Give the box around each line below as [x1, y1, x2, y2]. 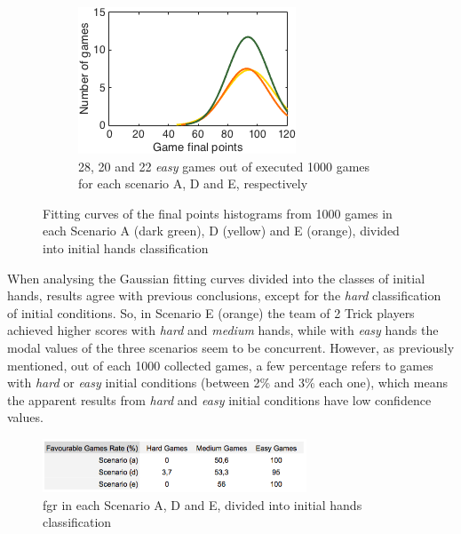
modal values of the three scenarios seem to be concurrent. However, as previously [7, 338, 455, 356]
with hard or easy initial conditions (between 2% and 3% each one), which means [7, 373, 448, 392]
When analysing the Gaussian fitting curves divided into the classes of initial [7, 268, 425, 287]
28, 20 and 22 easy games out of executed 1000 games [78, 156, 370, 175]
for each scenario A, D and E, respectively [78, 174, 308, 193]
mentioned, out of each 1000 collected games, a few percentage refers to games [7, 355, 433, 374]
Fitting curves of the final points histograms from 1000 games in [43, 203, 393, 222]
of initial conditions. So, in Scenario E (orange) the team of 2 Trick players [7, 303, 415, 322]
